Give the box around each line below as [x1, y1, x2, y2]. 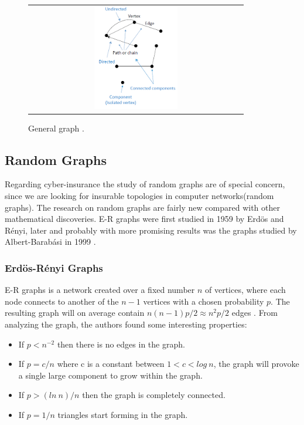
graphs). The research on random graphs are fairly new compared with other [5, 201, 280, 213]
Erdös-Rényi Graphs [5, 260, 103, 275]
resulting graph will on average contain [5, 306, 145, 319]
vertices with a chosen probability [143, 295, 264, 307]
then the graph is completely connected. [82, 389, 226, 401]
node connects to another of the [5, 295, 119, 307]
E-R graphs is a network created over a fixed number [5, 284, 195, 296]
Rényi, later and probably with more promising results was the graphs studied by [5, 224, 297, 236]
